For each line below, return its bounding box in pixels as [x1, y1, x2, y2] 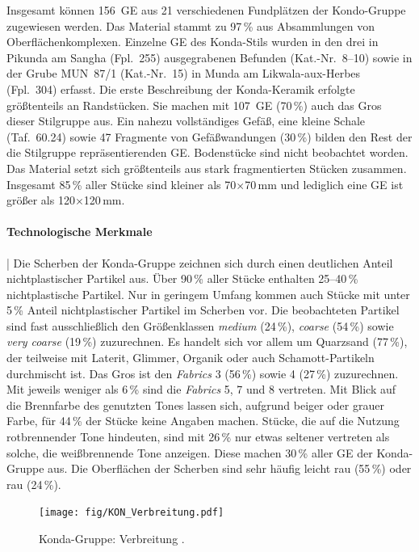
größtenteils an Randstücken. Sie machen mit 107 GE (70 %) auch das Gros [6, 96, 382, 113]
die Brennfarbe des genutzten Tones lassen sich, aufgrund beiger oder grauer [6, 396, 384, 413]
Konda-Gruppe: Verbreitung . [39, 530, 185, 547]
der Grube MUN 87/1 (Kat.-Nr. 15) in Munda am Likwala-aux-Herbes [6, 65, 361, 82]
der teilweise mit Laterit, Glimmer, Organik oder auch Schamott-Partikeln [6, 349, 375, 366]
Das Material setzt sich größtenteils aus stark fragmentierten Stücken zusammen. [6, 159, 407, 176]
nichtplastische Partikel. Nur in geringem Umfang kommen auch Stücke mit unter [6, 285, 410, 302]
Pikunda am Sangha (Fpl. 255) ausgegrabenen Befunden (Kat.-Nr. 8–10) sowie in [6, 48, 413, 65]
